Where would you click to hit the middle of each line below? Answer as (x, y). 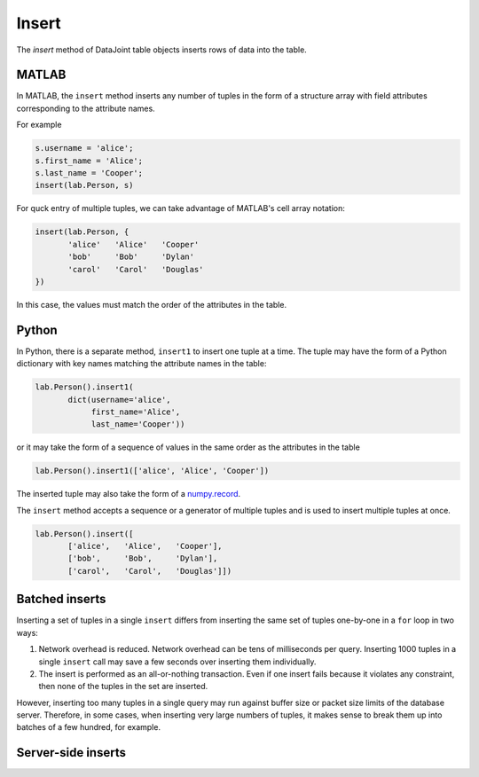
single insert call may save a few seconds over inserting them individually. (177, 662)
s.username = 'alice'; (84, 148)
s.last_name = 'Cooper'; (89, 173)
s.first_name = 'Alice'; (89, 161)
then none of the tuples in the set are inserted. (123, 687)
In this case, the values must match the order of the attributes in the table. (152, 304)
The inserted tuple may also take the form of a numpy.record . (129, 494)
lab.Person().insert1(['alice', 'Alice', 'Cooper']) (152, 471)
